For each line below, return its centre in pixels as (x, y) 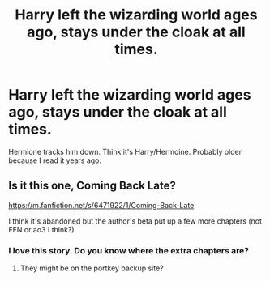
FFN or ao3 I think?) (41, 229)
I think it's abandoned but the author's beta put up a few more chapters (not (135, 221)
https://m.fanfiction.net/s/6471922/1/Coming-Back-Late (101, 205)
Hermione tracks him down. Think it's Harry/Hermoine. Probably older (125, 151)
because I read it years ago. (55, 160)
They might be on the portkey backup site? (92, 268)
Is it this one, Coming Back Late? (92, 186)
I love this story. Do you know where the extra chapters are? (129, 250)
